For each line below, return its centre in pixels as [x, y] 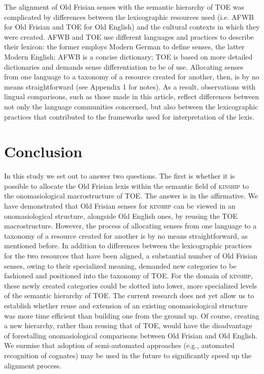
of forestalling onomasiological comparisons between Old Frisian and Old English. [131, 335]
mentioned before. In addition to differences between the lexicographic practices [128, 246]
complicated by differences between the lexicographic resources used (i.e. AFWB [129, 17]
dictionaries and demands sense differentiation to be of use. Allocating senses [124, 66]
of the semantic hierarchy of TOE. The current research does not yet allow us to [129, 295]
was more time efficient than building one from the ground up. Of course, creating [132, 315]
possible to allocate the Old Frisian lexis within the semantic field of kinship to [127, 185]
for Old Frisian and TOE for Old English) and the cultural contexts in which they [132, 27]
